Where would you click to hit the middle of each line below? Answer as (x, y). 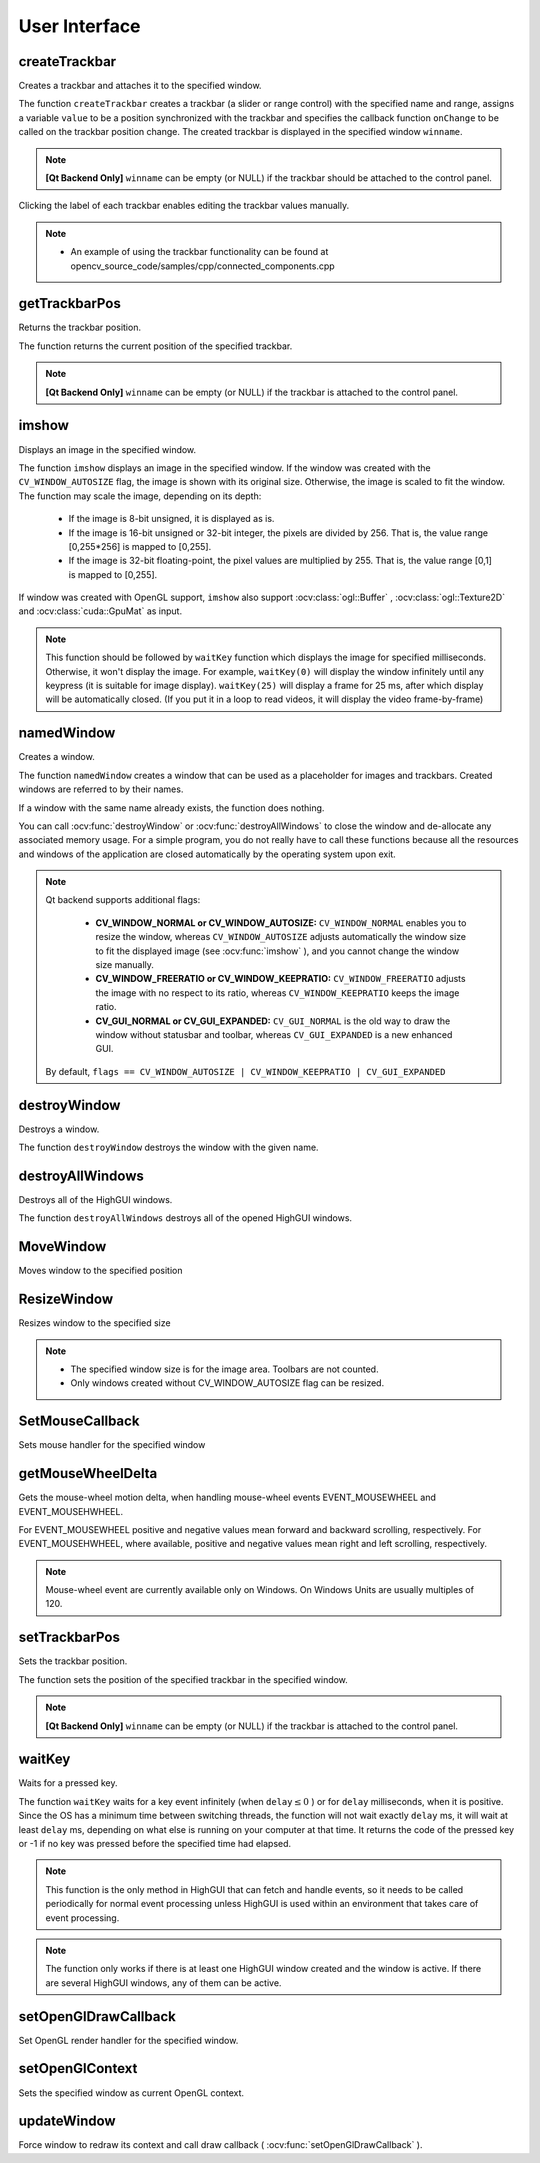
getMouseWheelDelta (88, 1473)
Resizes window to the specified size (94, 1323)
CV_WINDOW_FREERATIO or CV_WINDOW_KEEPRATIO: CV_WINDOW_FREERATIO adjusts (280, 979)
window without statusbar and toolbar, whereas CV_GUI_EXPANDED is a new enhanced (274, 1034)
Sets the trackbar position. (73, 1661)
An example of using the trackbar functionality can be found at (199, 252)
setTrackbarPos (69, 1637)
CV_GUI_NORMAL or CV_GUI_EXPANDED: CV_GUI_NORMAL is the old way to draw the (273, 1021)
